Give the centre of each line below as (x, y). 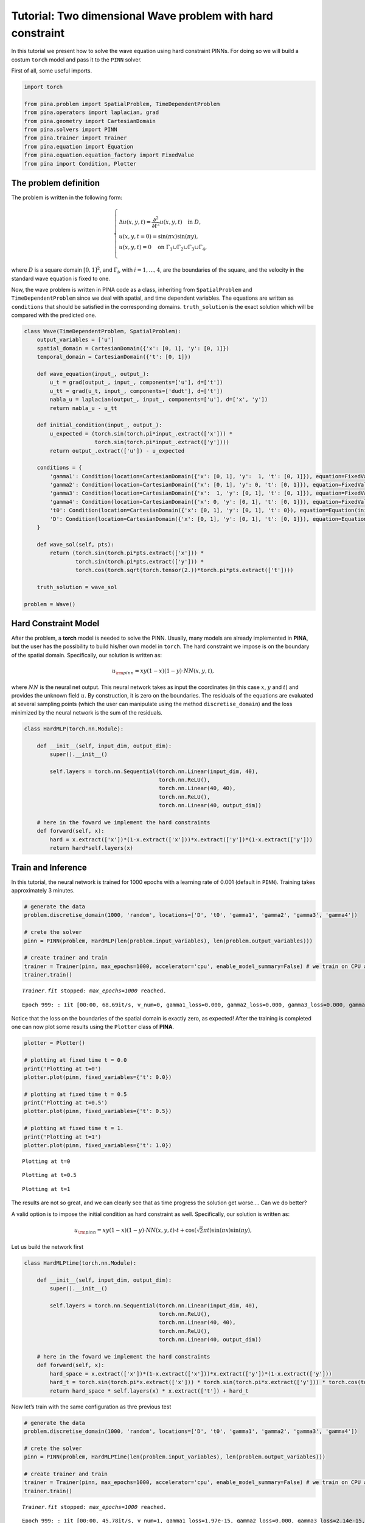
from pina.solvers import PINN (71, 130)
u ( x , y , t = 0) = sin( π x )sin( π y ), (158, 236)
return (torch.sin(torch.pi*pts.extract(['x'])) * (127, 553)
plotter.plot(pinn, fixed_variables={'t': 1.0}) (98, 1146)
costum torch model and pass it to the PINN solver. (77, 59)
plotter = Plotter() (54, 1043)
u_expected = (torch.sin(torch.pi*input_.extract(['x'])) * (141, 433)
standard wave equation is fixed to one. (61, 278)
